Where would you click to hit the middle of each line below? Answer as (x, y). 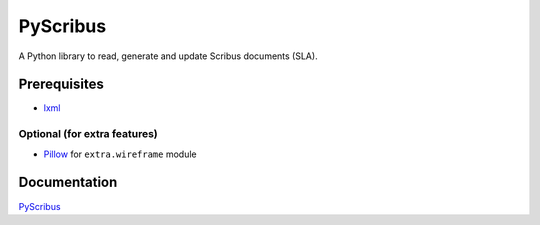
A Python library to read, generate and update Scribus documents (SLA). (168, 56)
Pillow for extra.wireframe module (120, 154)
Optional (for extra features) (88, 134)
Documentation (68, 182)
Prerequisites (61, 84)
